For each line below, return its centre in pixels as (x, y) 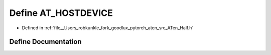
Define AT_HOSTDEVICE (61, 13)
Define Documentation (45, 42)
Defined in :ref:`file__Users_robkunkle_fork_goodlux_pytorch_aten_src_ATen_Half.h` (108, 28)
